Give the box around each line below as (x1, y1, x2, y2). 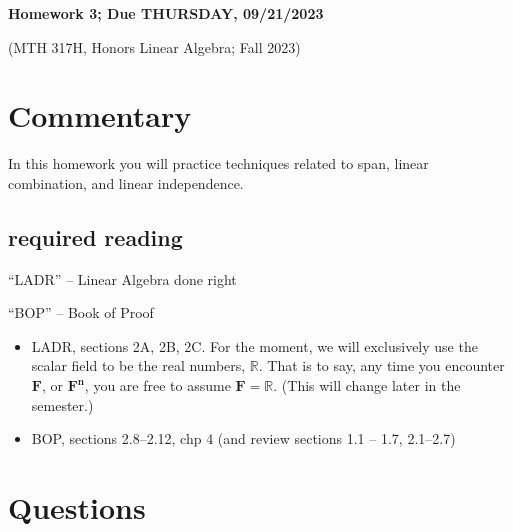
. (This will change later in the (273, 375, 461, 396)
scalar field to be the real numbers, (31, 355, 246, 376)
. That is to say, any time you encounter (258, 355, 505, 376)
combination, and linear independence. (8, 172, 244, 193)
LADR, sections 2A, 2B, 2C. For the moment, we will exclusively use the (31, 335, 478, 356)
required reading (8, 221, 183, 252)
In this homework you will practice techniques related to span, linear (8, 153, 429, 174)
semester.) (31, 394, 94, 415)
